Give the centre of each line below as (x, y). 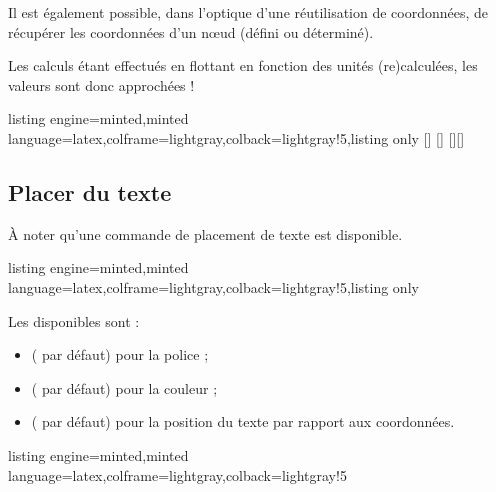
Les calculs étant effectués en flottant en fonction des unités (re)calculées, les (243, 65)
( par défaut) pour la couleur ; (124, 387)
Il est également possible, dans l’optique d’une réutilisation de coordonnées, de (248, 12)
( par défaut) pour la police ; (120, 354)
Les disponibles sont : (74, 320)
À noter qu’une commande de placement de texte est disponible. (205, 233)
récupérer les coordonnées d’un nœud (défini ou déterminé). (191, 31)
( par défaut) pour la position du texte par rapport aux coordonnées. (243, 421)
